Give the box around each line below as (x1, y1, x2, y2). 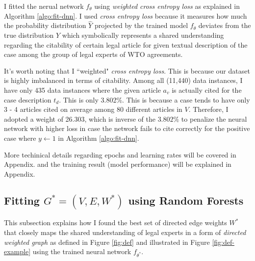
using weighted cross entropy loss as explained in (94, 1, 240, 11)
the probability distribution (4, 20, 86, 30)
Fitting (4, 192, 40, 208)
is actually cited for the (172, 84, 242, 95)
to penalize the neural (181, 113, 247, 124)
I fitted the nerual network (4, 1, 84, 11)
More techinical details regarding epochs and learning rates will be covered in (4, 149, 236, 159)
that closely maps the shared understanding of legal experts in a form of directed (4, 227, 246, 237)
